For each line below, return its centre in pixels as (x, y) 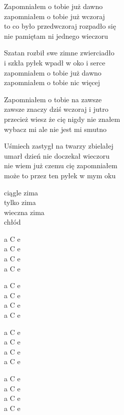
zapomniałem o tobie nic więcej (52, 82)
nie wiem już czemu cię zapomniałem (61, 165)
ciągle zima (21, 192)
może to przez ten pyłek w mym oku (60, 175)
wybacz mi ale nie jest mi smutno (55, 129)
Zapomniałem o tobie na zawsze (53, 99)
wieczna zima (24, 212)
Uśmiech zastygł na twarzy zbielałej (59, 146)
